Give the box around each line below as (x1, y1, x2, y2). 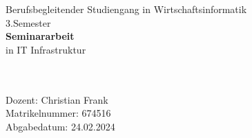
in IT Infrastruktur (6, 42, 86, 56)
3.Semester (6, 15, 51, 30)
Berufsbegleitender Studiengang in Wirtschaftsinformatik (6, 2, 247, 16)
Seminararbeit (6, 29, 75, 43)
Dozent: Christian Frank (6, 92, 108, 106)
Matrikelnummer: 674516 (6, 106, 111, 120)
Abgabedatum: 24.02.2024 (6, 119, 115, 133)
